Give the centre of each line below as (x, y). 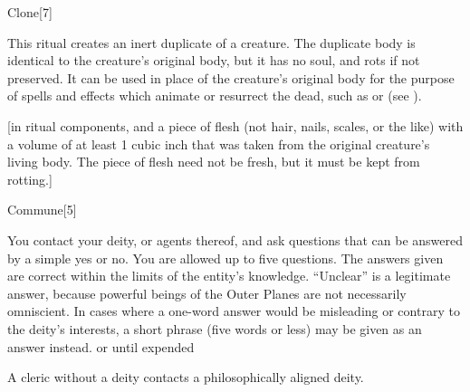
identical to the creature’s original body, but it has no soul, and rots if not (214, 60)
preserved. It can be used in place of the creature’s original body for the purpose (231, 77)
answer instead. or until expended (101, 346)
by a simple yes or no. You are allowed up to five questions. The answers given (225, 258)
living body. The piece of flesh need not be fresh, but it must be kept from (214, 162)
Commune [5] (42, 210)
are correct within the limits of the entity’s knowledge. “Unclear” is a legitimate (229, 276)
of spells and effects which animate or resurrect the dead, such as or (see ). (215, 96)
